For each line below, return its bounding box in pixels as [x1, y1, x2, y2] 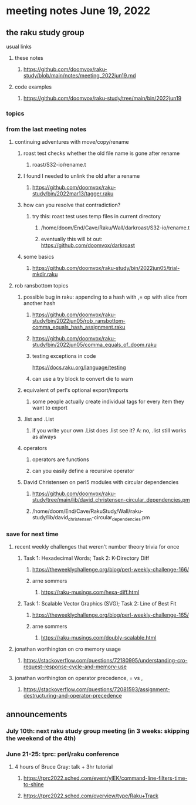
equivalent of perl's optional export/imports [23, 387, 129, 394]
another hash [23, 300, 56, 307]
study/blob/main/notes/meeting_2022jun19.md [23, 72, 136, 79]
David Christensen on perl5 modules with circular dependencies [23, 479, 179, 486]
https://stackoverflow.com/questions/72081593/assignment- [23, 686, 170, 693]
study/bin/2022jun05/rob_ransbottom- [32, 317, 126, 324]
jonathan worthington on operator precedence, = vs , [14, 675, 143, 682]
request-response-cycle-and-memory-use [23, 663, 127, 670]
